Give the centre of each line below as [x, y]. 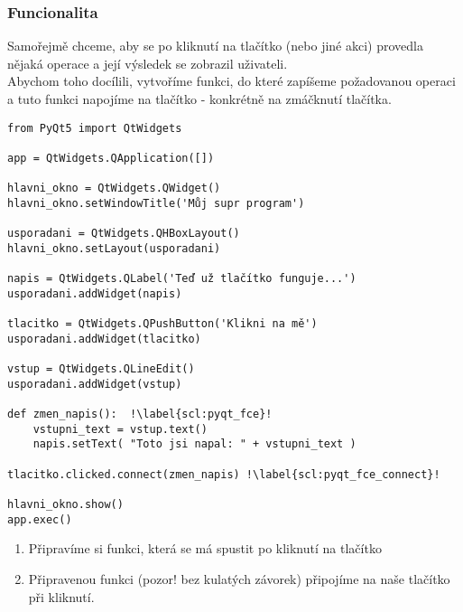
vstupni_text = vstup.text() [120, 429]
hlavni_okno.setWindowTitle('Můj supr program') [156, 203]
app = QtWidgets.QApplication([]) [111, 158]
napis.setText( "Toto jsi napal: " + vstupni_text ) [194, 444]
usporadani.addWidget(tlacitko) [104, 339]
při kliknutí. [61, 596]
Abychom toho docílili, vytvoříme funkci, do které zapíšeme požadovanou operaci [231, 81]
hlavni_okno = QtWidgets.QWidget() [114, 188]
